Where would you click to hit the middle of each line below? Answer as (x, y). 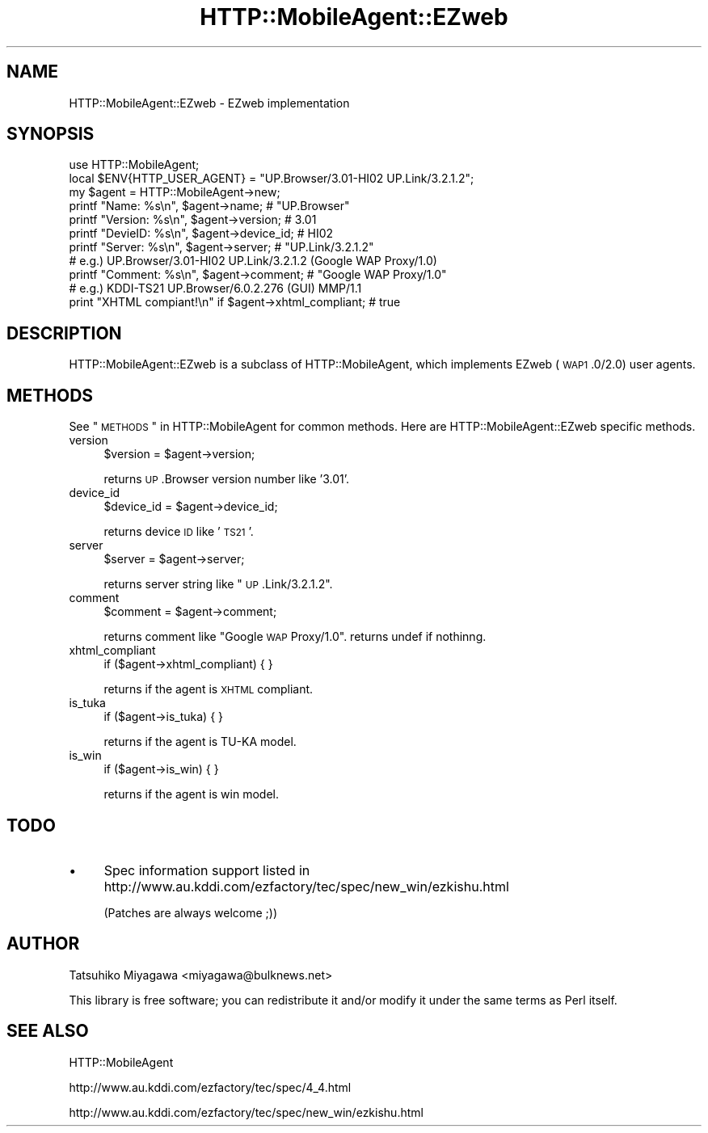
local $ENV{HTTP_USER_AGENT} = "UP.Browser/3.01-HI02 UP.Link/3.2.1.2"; (272, 179)
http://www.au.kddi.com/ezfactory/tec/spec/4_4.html (210, 1087)
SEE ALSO (48, 1031)
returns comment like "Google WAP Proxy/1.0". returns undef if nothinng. (295, 637)
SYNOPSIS (51, 134)
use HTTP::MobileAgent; (134, 165)
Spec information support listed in (207, 870)
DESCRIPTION (64, 333)
